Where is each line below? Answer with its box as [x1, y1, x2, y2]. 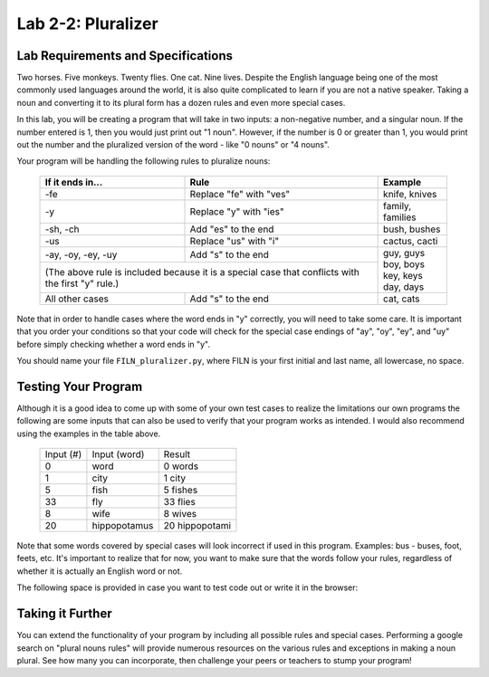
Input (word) [91, 448, 145, 461]
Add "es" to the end [189, 223, 274, 235]
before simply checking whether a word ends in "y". [16, 338, 211, 349]
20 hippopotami [163, 520, 231, 532]
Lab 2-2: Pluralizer [16, 14, 158, 33]
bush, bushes [383, 223, 441, 235]
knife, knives [383, 187, 437, 200]
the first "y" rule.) [44, 277, 120, 290]
